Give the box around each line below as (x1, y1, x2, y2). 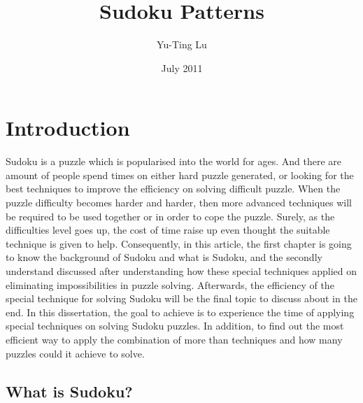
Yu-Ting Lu (157, 37, 207, 52)
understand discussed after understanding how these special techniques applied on (6, 264, 357, 278)
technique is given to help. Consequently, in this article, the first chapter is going (6, 236, 352, 250)
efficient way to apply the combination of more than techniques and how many (6, 332, 343, 346)
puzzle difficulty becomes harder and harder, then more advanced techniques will (6, 195, 353, 210)
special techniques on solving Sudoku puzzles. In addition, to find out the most (6, 318, 344, 333)
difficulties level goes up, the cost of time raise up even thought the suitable (6, 222, 330, 237)
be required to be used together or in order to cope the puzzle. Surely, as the (6, 208, 335, 223)
